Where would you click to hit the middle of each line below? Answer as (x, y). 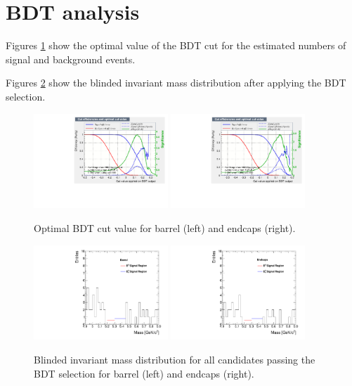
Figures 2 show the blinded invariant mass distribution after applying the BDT (176, 83)
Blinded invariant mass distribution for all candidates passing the (175, 359)
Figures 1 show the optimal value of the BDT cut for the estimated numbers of (176, 45)
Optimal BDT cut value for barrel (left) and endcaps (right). (165, 227)
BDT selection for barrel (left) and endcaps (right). (144, 373)
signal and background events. (71, 59)
